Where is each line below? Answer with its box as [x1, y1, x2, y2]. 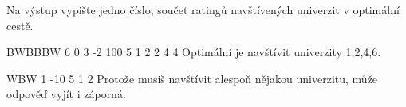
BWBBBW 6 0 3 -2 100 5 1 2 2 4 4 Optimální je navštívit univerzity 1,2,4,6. [6, 44, 381, 60]
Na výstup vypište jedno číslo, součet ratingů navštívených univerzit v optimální [6, 2, 400, 17]
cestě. [6, 17, 34, 33]
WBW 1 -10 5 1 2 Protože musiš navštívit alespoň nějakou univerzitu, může [6, 70, 378, 86]
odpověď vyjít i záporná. [6, 86, 126, 102]
